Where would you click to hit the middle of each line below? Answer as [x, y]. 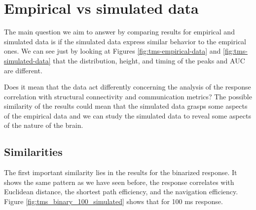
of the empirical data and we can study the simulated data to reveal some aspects [128, 115]
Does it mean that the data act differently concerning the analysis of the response [128, 87]
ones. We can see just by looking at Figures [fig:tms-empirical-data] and [112, 51]
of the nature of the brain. [44, 125]
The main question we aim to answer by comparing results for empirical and [119, 32]
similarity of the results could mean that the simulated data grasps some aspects [126, 106]
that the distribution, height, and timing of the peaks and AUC [149, 60]
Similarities [33, 152]
